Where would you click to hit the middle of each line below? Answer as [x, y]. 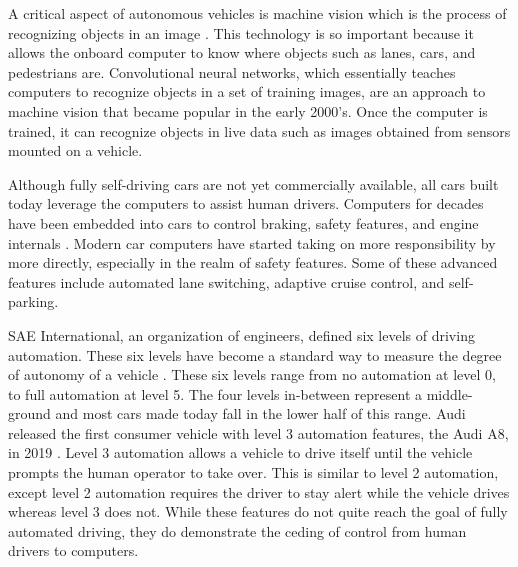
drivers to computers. [73, 550]
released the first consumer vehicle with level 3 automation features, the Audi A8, [258, 432]
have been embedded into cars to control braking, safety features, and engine [243, 222]
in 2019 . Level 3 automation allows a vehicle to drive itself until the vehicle [240, 452]
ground [29, 413]
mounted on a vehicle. [75, 150]
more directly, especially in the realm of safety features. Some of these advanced [253, 262]
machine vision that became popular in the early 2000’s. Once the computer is [248, 110]
